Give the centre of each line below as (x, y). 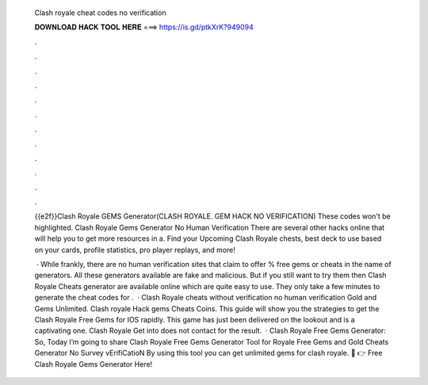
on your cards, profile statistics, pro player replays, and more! (135, 250)
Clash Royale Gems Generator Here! (94, 364)
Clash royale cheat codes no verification (100, 13)
